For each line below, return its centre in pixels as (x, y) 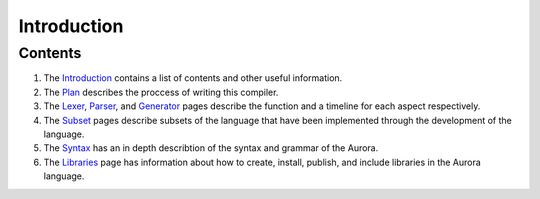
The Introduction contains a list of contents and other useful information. (193, 78)
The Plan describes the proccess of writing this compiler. (161, 92)
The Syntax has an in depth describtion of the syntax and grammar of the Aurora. (211, 148)
